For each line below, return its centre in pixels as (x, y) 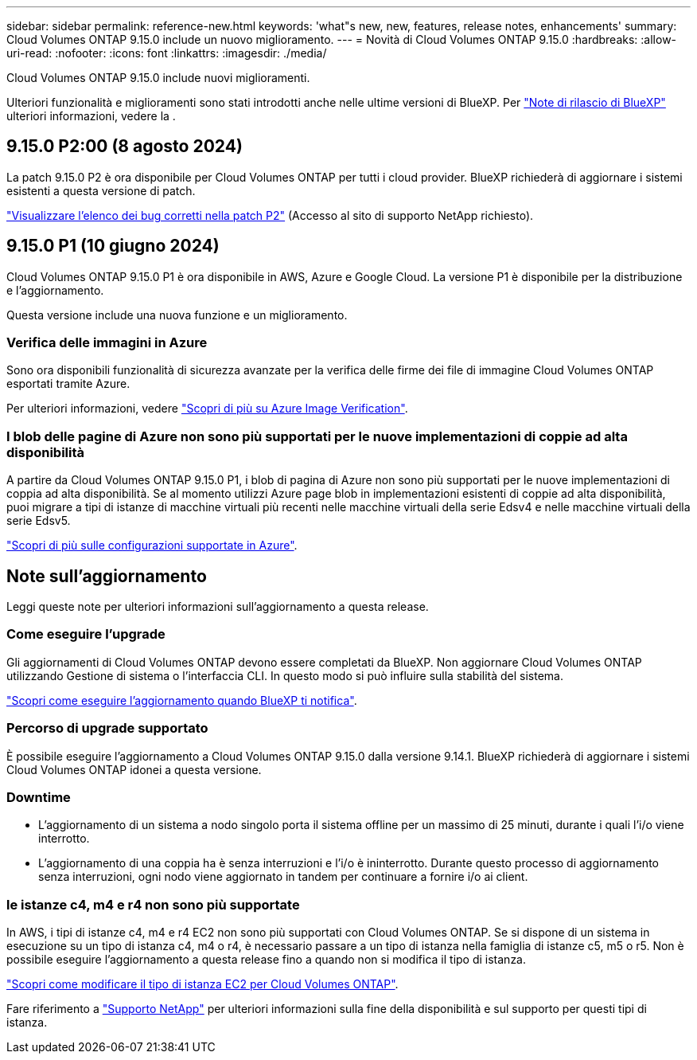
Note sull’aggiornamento (107, 576)
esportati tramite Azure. (68, 384)
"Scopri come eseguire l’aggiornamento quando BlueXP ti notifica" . (182, 700)
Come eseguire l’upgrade (86, 634)
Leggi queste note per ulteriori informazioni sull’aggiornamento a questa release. (218, 607)
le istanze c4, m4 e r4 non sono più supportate (153, 904)
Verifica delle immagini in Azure (107, 343)
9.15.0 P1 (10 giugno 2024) (113, 246)
